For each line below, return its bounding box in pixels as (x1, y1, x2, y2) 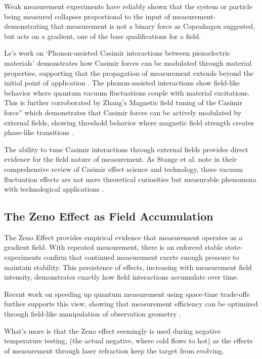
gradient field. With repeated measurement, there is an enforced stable (4, 242, 223, 252)
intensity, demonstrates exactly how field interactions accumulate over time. (4, 272, 239, 282)
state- (225, 242, 243, 252)
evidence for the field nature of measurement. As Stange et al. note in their (4, 154, 237, 164)
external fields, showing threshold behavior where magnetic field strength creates (4, 117, 254, 127)
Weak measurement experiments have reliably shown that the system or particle (4, 1, 252, 11)
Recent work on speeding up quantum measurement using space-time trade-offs (4, 288, 250, 299)
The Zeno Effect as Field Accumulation (4, 208, 213, 224)
